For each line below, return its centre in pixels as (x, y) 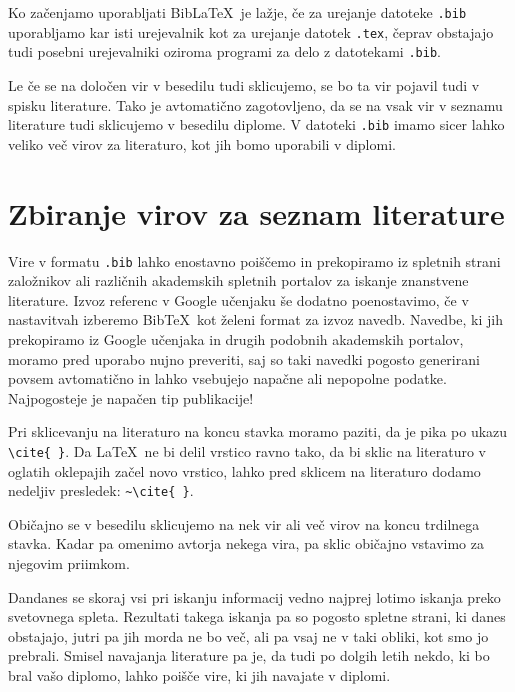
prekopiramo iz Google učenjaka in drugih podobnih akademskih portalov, (236, 338)
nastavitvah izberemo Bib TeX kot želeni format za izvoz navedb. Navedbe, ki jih (256, 319)
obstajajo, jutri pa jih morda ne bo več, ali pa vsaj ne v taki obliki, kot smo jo (248, 635)
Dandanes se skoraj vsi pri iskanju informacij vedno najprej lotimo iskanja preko (254, 596)
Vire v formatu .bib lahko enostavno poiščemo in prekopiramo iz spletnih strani (254, 260)
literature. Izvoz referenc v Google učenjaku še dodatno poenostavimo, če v (238, 299)
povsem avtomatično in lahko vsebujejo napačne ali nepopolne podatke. (227, 378)
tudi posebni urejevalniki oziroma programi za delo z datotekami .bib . (224, 51)
